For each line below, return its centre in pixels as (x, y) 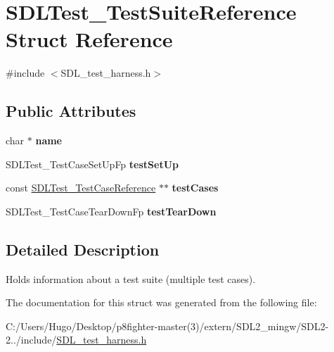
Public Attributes (71, 111)
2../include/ (31, 340)
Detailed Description (83, 249)
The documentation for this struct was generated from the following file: (161, 302)
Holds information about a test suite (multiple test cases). (131, 278)
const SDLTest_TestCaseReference (81, 188)
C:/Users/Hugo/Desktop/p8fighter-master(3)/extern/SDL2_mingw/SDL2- (167, 326)
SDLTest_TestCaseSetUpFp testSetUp (92, 164)
